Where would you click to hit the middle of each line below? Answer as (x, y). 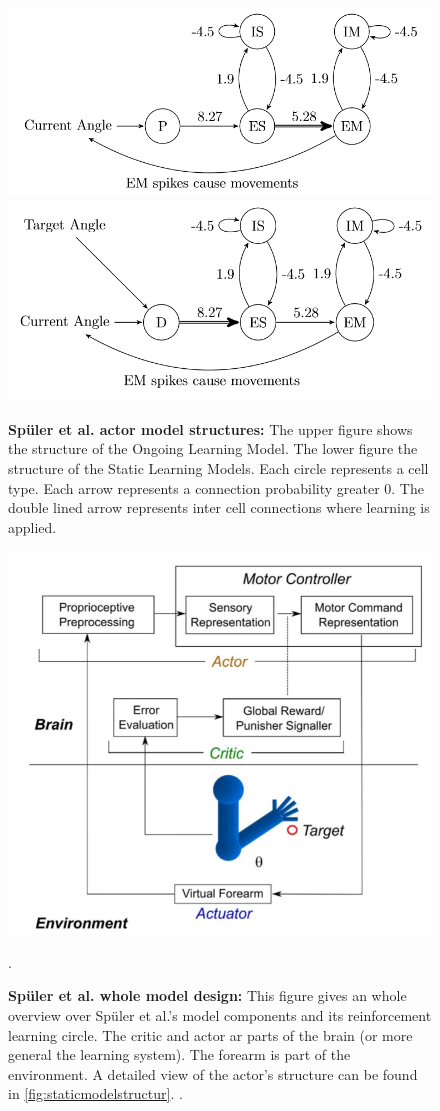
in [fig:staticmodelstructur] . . (95, 1093)
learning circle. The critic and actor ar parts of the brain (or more (210, 1034)
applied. (32, 526)
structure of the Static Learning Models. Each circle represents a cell (218, 468)
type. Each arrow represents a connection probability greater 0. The (216, 487)
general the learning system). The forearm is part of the (179, 1054)
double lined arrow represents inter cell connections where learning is (219, 507)
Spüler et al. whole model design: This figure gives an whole (207, 995)
